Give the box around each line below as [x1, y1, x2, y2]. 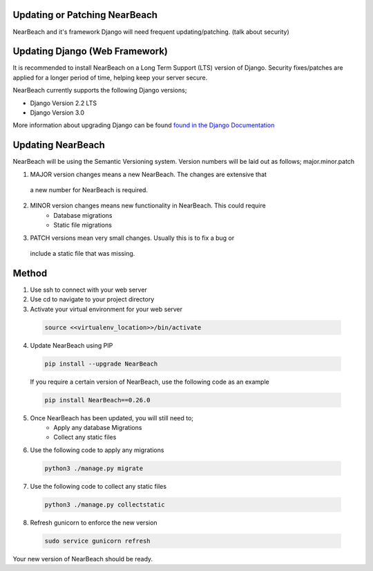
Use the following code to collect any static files [30, 482, 167, 490]
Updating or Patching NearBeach [12, 9, 158, 21]
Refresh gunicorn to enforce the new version [30, 518, 158, 527]
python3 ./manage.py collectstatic [44, 500, 165, 508]
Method [12, 267, 48, 279]
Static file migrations [53, 221, 112, 230]
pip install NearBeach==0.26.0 [44, 396, 151, 404]
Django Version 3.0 [30, 108, 85, 117]
